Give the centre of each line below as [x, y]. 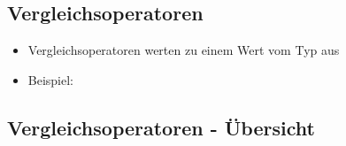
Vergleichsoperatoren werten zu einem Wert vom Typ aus [184, 50]
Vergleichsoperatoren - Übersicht [161, 127]
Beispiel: [51, 79]
